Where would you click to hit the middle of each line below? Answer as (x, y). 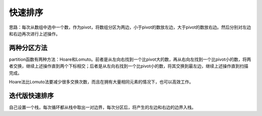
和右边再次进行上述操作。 (34, 33)
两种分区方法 (28, 48)
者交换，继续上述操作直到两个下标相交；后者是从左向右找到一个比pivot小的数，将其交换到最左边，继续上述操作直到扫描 (129, 66)
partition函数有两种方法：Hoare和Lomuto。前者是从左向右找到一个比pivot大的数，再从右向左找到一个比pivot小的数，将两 (130, 59)
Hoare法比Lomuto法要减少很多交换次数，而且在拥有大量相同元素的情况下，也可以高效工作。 (101, 82)
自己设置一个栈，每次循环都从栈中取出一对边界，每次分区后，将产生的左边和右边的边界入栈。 (102, 107)
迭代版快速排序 (31, 95)
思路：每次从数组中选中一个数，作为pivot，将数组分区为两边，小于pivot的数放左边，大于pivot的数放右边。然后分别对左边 (130, 27)
